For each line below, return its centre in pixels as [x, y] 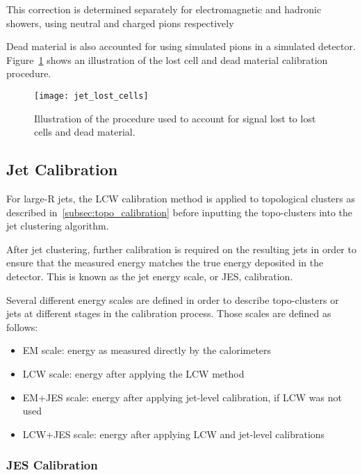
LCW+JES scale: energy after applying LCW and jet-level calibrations [174, 434]
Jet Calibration [62, 169]
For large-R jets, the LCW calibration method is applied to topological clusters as [181, 199]
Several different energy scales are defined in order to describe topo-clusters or [173, 299]
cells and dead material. [85, 132]
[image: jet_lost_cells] [91, 96]
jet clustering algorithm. [58, 226]
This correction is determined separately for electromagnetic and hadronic [164, 9]
